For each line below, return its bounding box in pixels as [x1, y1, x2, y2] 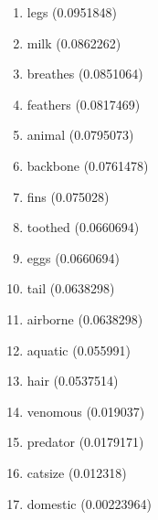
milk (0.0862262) [26, 33, 121, 52]
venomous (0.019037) [26, 401, 145, 420]
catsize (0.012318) [26, 462, 127, 482]
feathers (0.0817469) [26, 94, 141, 113]
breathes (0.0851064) [26, 64, 143, 83]
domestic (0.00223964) [26, 493, 152, 513]
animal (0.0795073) [26, 125, 134, 144]
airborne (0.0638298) [26, 309, 143, 328]
